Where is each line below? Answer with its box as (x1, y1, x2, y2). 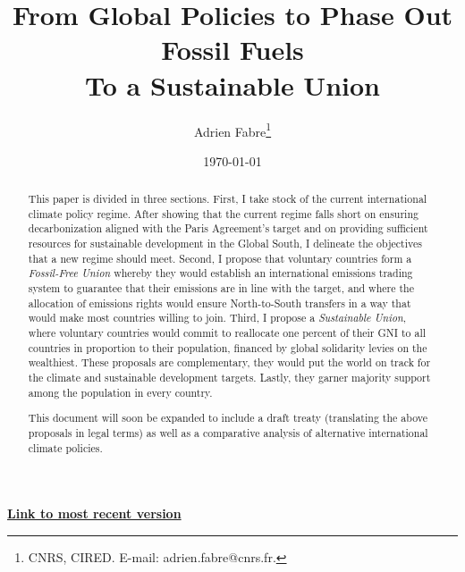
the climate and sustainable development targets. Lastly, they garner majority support (28, 370, 431, 385)
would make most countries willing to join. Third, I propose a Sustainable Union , (28, 310, 406, 325)
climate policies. (28, 440, 103, 455)
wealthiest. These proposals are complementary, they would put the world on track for (28, 355, 431, 370)
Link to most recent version (7, 504, 182, 523)
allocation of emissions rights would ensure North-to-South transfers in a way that (28, 295, 411, 310)
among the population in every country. (28, 384, 213, 400)
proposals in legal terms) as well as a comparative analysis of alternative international (28, 425, 428, 440)
